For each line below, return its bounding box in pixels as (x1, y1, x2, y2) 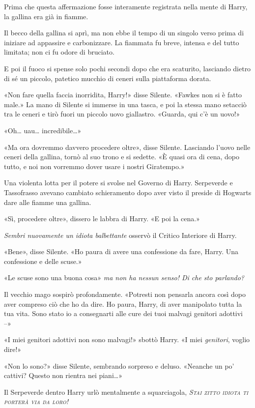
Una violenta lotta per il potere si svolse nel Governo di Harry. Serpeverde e (4, 177, 233, 188)
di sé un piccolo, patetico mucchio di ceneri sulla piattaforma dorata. (4, 73, 211, 83)
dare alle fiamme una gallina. (4, 197, 91, 207)
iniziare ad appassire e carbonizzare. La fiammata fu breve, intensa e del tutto (4, 37, 239, 47)
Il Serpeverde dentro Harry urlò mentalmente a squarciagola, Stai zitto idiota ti (4, 386, 249, 397)
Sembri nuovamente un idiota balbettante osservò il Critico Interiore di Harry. (4, 230, 237, 240)
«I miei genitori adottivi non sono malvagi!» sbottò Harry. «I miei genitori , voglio (4, 334, 250, 345)
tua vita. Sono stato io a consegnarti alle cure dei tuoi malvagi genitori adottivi (4, 308, 243, 319)
